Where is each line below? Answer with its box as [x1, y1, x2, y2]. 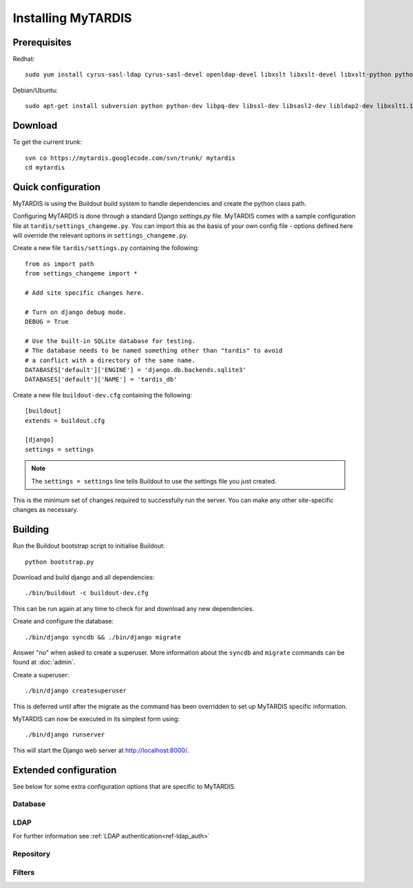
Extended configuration [12, 764, 117, 776]
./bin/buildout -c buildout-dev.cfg [25, 589, 149, 597]
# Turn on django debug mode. [25, 308, 127, 316]
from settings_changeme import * [25, 269, 138, 278]
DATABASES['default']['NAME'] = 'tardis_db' [25, 375, 178, 384]
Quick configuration [12, 181, 101, 193]
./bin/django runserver [25, 731, 105, 739]
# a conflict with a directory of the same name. [25, 356, 196, 364]
